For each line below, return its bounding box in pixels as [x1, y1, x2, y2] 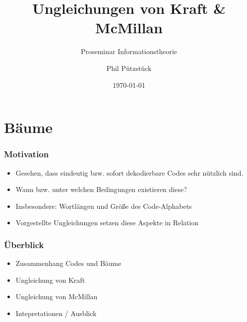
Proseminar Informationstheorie [80, 46, 178, 57]
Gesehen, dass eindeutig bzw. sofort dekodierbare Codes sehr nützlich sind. [15, 167, 244, 178]
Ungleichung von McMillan [15, 291, 98, 302]
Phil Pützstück [106, 63, 152, 73]
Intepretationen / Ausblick [15, 308, 97, 318]
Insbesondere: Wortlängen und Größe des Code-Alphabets [15, 200, 192, 211]
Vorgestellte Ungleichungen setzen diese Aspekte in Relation [15, 217, 199, 228]
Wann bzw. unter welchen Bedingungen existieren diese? [15, 184, 187, 194]
